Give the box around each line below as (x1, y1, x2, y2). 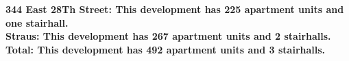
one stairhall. (5, 15, 69, 29)
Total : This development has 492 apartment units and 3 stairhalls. (5, 42, 326, 56)
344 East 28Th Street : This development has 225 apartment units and (5, 2, 344, 16)
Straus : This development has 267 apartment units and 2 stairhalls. (5, 29, 331, 43)
